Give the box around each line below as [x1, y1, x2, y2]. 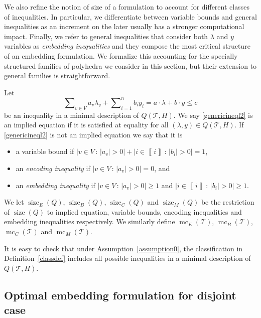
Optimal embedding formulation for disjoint [4, 287, 236, 302]
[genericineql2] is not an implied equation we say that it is [4, 129, 183, 139]
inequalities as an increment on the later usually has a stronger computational [4, 21, 244, 32]
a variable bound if [16, 146, 74, 156]
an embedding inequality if [16, 180, 95, 190]
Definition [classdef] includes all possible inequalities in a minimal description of [4, 253, 251, 263]
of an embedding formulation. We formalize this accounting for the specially [4, 50, 238, 61]
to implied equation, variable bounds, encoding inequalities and [47, 206, 242, 217]
